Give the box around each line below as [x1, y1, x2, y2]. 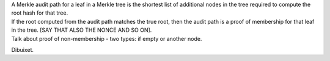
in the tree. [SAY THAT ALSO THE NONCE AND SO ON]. [11, 26, 152, 34]
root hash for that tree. [11, 9, 68, 16]
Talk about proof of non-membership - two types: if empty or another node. [11, 35, 202, 42]
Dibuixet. [11, 46, 34, 53]
